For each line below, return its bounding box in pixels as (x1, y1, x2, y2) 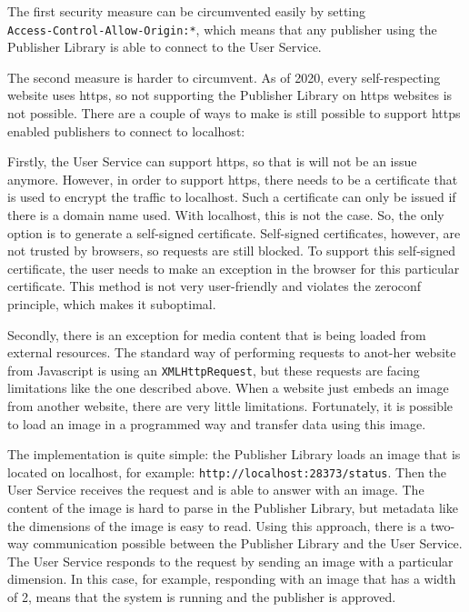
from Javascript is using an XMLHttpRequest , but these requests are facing (7, 360, 420, 379)
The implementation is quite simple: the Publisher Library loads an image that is (7, 445, 461, 464)
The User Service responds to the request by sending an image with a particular (7, 551, 454, 570)
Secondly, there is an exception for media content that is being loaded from (7, 325, 426, 344)
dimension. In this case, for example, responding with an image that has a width (7, 569, 456, 588)
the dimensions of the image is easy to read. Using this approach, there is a (7, 516, 427, 535)
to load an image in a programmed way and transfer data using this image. (7, 414, 426, 433)
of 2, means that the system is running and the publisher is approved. (7, 587, 396, 606)
